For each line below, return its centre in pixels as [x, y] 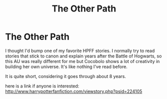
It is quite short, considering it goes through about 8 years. [66, 76]
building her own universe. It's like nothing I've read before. [66, 66]
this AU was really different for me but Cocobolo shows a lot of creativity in [82, 61]
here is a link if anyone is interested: [42, 86]
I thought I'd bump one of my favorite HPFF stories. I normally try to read [80, 50]
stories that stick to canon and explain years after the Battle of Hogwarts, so [83, 56]
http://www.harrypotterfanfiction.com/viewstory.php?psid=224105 [74, 91]
